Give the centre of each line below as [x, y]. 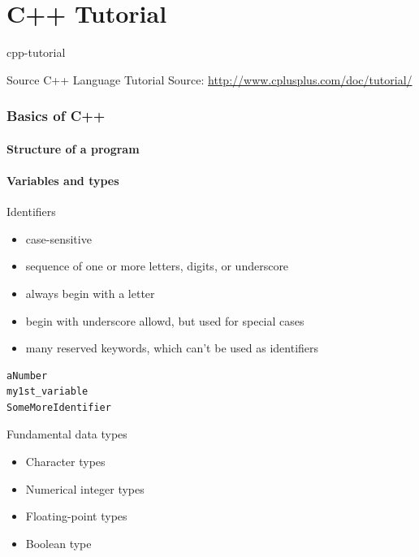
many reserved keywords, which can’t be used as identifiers [172, 348]
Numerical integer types [85, 488]
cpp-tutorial [36, 52]
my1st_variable [48, 392]
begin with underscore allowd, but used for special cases [165, 320]
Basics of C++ [56, 116]
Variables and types [63, 180]
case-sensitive [58, 238]
